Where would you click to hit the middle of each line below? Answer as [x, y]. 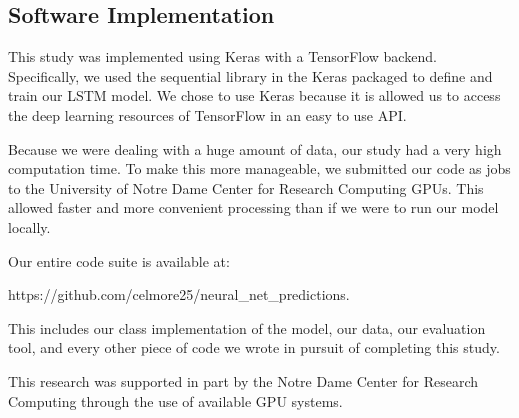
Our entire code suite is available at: [119, 260]
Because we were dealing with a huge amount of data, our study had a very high [255, 148]
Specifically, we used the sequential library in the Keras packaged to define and [250, 75]
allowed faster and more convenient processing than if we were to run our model [253, 207]
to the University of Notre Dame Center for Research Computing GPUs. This [246, 187]
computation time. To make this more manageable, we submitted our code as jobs [259, 168]
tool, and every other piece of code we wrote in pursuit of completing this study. [254, 347]
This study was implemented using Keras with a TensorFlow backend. [222, 56]
